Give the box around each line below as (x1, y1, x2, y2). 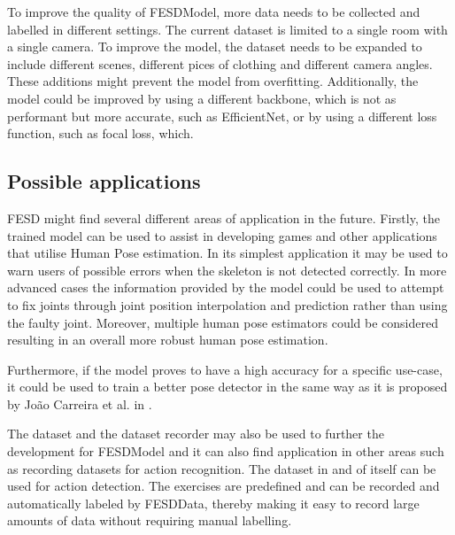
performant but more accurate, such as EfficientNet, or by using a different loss (7, 106, 437, 125)
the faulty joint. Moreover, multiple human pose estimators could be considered (7, 313, 438, 331)
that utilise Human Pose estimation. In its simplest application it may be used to (7, 244, 448, 262)
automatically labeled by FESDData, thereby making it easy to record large (7, 493, 420, 512)
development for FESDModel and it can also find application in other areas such (7, 442, 444, 461)
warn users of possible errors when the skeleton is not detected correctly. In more (7, 260, 447, 279)
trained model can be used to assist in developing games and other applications (7, 226, 437, 244)
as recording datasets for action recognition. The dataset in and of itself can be (7, 459, 436, 477)
